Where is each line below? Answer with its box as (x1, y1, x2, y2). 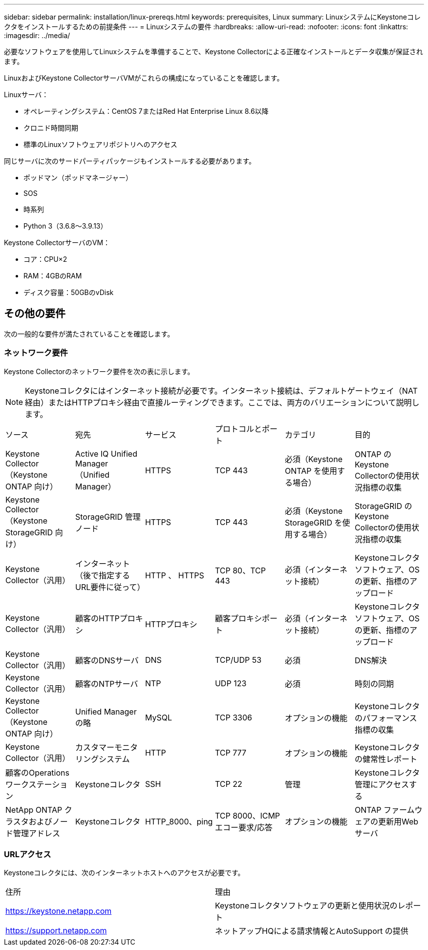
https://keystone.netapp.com (5, 906, 112, 916)
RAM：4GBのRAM (23, 272, 82, 280)
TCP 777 (214, 747, 246, 758)
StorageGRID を (284, 517, 342, 528)
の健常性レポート (354, 754, 417, 764)
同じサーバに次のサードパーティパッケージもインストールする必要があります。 (4, 157, 256, 165)
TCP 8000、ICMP (214, 810, 280, 821)
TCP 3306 (214, 712, 252, 722)
